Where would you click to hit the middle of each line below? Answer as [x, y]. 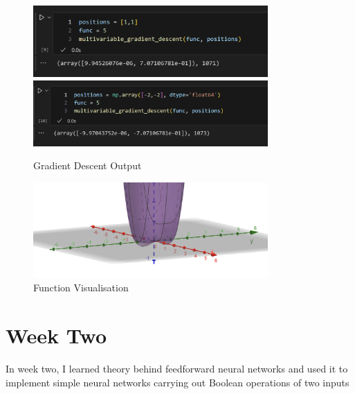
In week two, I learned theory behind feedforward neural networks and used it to [177, 368]
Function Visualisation [81, 288]
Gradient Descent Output [88, 165]
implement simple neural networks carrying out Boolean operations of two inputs [177, 382]
